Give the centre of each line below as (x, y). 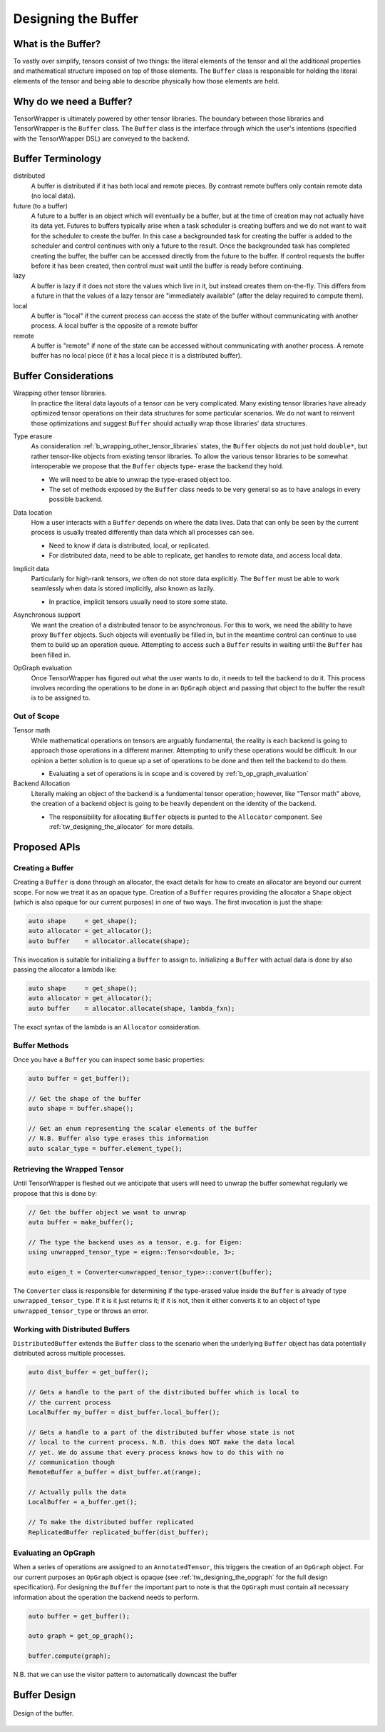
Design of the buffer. (43, 1713)
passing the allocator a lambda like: (65, 970)
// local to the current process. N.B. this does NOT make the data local (162, 1443)
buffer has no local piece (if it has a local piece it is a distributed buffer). (137, 356)
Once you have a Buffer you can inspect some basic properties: (109, 1059)
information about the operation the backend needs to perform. (106, 1597)
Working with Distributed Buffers (72, 1329)
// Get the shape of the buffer (85, 1098)
